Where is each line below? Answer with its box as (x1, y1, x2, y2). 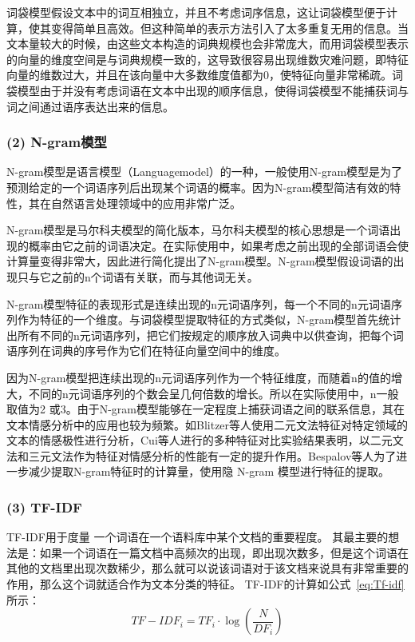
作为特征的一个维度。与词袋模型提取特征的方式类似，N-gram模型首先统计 (17, 311, 401, 328)
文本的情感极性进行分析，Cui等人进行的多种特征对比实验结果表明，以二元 (6, 432, 393, 449)
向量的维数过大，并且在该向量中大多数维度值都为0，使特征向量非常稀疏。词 (6, 66, 403, 83)
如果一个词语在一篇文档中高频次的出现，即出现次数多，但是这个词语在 (39, 544, 409, 560)
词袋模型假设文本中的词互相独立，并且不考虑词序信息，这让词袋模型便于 (6, 4, 386, 20)
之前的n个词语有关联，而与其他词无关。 (50, 268, 259, 285)
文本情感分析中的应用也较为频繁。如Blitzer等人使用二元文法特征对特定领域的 (6, 416, 409, 433)
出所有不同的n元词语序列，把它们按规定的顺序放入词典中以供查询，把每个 (6, 326, 393, 343)
